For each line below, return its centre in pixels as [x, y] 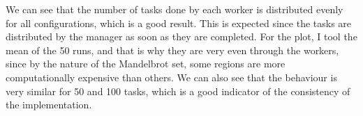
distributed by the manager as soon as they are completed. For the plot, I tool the [181, 36]
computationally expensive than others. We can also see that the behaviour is [171, 77]
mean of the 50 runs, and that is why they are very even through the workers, [172, 50]
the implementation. [49, 105]
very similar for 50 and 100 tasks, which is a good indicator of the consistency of [178, 91]
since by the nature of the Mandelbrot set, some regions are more [146, 64]
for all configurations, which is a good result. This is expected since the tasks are [179, 23]
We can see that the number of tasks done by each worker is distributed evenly [175, 9]
